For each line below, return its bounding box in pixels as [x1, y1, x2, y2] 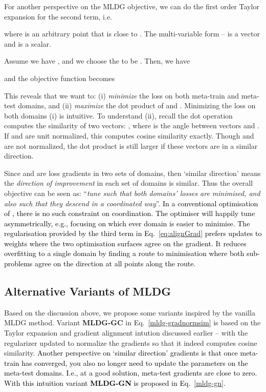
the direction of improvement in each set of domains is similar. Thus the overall [4, 178, 253, 188]
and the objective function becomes [4, 72, 115, 83]
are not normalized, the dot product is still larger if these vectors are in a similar [4, 140, 258, 151]
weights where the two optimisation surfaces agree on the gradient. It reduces [4, 238, 247, 248]
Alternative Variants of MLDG [4, 283, 171, 299]
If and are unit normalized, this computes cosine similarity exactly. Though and [4, 130, 254, 141]
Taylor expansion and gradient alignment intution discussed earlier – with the [4, 327, 248, 338]
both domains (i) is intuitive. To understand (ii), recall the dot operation [4, 110, 233, 121]
